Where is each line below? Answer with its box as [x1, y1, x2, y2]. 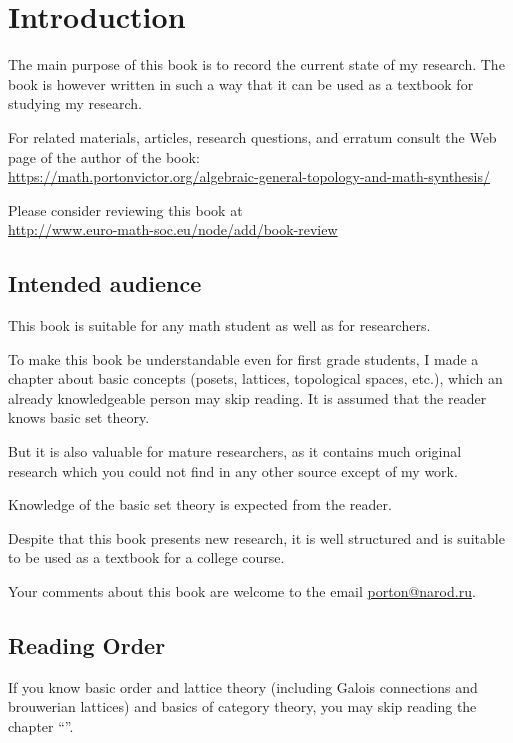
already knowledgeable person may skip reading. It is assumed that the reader [8, 387, 487, 408]
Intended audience [8, 268, 202, 299]
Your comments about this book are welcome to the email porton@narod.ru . [8, 581, 476, 602]
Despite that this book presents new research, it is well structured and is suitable [8, 527, 505, 548]
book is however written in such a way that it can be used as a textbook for [8, 73, 474, 94]
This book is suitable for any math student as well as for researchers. [8, 315, 431, 336]
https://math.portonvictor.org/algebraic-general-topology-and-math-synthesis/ [8, 166, 491, 187]
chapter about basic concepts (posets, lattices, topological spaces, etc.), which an [8, 368, 503, 389]
